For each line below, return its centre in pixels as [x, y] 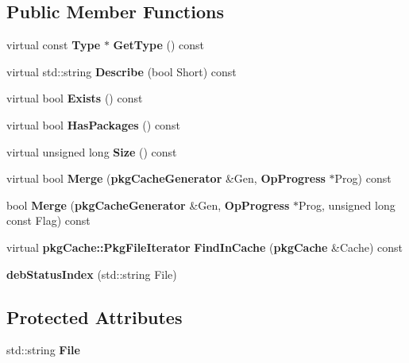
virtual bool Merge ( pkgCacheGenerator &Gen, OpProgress [166, 178]
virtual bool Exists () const [75, 98]
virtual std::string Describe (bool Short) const [122, 71]
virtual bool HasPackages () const [93, 124]
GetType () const [159, 45]
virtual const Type [54, 45]
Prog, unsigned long [347, 205]
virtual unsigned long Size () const [92, 151]
